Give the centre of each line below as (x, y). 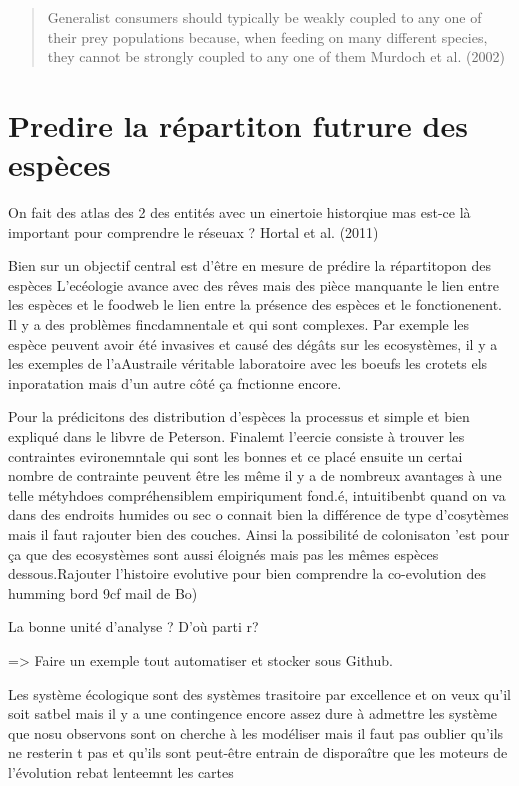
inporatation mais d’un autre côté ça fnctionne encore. (175, 382)
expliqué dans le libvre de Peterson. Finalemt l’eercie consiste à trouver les (236, 436)
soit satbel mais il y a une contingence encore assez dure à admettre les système (253, 713)
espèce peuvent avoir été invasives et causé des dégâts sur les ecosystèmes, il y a (253, 343)
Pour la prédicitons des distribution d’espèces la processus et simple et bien (239, 416)
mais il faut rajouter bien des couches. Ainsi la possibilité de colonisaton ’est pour (259, 534)
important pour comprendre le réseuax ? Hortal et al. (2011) (193, 231)
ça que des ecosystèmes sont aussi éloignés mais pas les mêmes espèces (223, 553)
